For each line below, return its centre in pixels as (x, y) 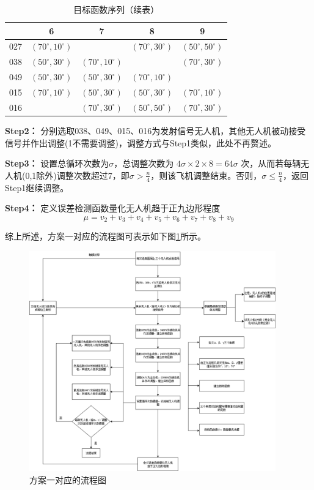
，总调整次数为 (144, 163)
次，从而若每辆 (271, 163)
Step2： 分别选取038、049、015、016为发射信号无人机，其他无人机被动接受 (155, 130)
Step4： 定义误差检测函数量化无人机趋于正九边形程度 (113, 208)
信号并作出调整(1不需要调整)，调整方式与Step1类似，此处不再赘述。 (141, 142)
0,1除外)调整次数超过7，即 (77, 175)
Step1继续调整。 (37, 187)
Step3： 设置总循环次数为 (57, 163)
